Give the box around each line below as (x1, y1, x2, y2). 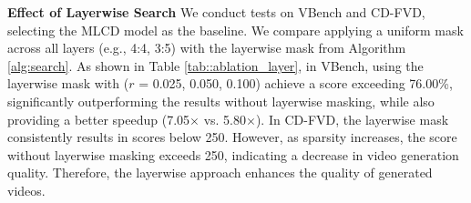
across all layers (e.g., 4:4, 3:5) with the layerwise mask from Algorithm (7, 38, 406, 57)
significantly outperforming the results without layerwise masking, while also (7, 91, 435, 110)
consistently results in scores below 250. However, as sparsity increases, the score (7, 127, 457, 147)
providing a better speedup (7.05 (7, 109, 190, 128)
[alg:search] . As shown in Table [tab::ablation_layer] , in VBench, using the (7, 56, 424, 75)
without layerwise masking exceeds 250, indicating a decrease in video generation (7, 145, 459, 164)
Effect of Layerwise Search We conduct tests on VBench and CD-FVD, (7, 3, 425, 21)
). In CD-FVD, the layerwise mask (255, 109, 449, 128)
